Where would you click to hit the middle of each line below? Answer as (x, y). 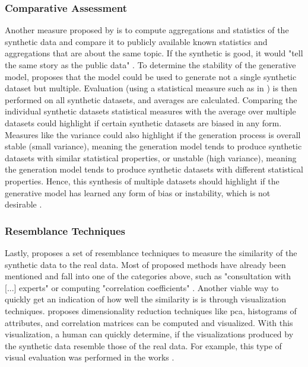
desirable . (23, 204)
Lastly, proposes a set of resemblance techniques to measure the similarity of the (151, 252)
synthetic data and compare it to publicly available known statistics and (136, 41)
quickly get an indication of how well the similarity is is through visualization (146, 299)
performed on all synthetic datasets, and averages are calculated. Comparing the (151, 99)
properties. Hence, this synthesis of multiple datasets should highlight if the (142, 181)
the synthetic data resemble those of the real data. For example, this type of (143, 345)
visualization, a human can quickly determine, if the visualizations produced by (149, 334)
